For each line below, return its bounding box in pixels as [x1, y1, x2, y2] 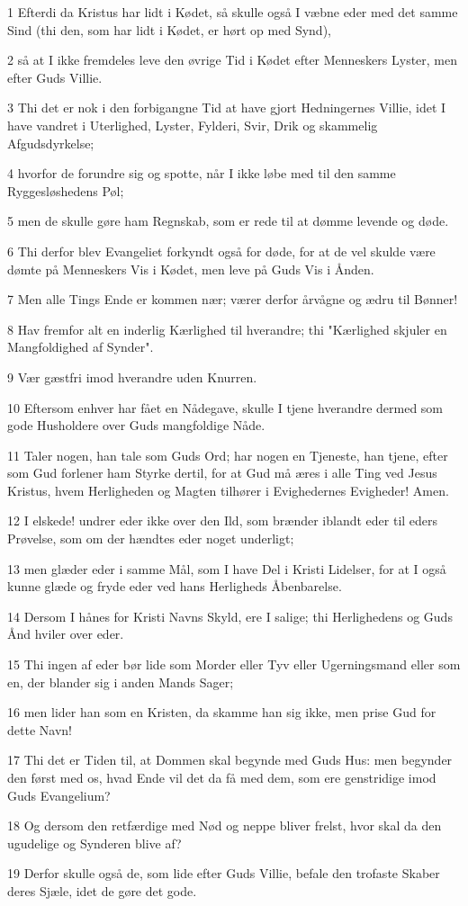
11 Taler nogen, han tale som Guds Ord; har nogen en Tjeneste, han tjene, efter [7, 445, 448, 464]
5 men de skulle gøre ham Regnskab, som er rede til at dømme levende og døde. [7, 211, 449, 230]
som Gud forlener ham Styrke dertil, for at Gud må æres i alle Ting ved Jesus [7, 463, 437, 482]
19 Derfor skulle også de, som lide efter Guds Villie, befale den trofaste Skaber [7, 864, 440, 883]
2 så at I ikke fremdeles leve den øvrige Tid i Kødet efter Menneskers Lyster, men [7, 50, 458, 69]
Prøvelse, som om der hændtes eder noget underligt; [7, 529, 294, 548]
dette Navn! [7, 720, 72, 739]
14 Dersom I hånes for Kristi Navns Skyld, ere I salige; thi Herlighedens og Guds [7, 606, 453, 625]
